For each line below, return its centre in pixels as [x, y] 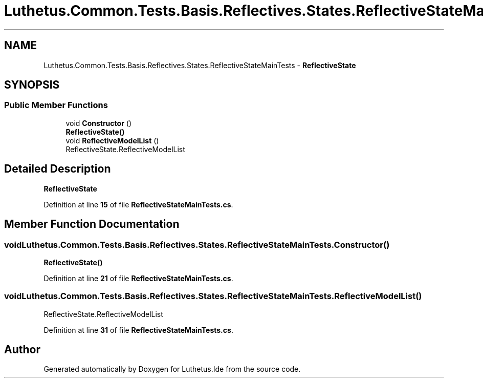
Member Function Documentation [92, 224]
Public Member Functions [56, 105]
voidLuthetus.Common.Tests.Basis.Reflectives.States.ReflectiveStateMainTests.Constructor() [197, 245]
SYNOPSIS [32, 85]
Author [22, 350]
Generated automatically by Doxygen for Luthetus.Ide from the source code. [172, 369]
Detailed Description [58, 169]
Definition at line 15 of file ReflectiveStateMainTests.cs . [138, 204]
